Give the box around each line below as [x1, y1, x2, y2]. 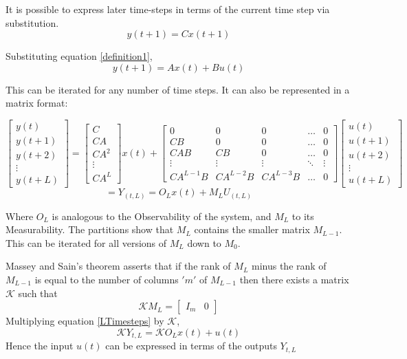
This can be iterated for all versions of [5, 235, 167, 250]
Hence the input [5, 338, 74, 353]
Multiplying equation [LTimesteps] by [5, 314, 164, 328]
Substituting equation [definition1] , [5, 49, 153, 63]
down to [187, 235, 221, 250]
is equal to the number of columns [34, 272, 179, 287]
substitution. [5, 15, 59, 30]
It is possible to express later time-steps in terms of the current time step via [5, 2, 330, 16]
